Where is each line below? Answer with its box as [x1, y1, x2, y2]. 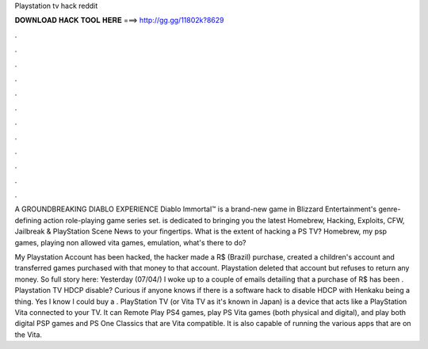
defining [14, 215, 42, 225]
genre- [377, 204, 401, 214]
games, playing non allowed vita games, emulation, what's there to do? [14, 237, 246, 247]
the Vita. [14, 329, 43, 340]
